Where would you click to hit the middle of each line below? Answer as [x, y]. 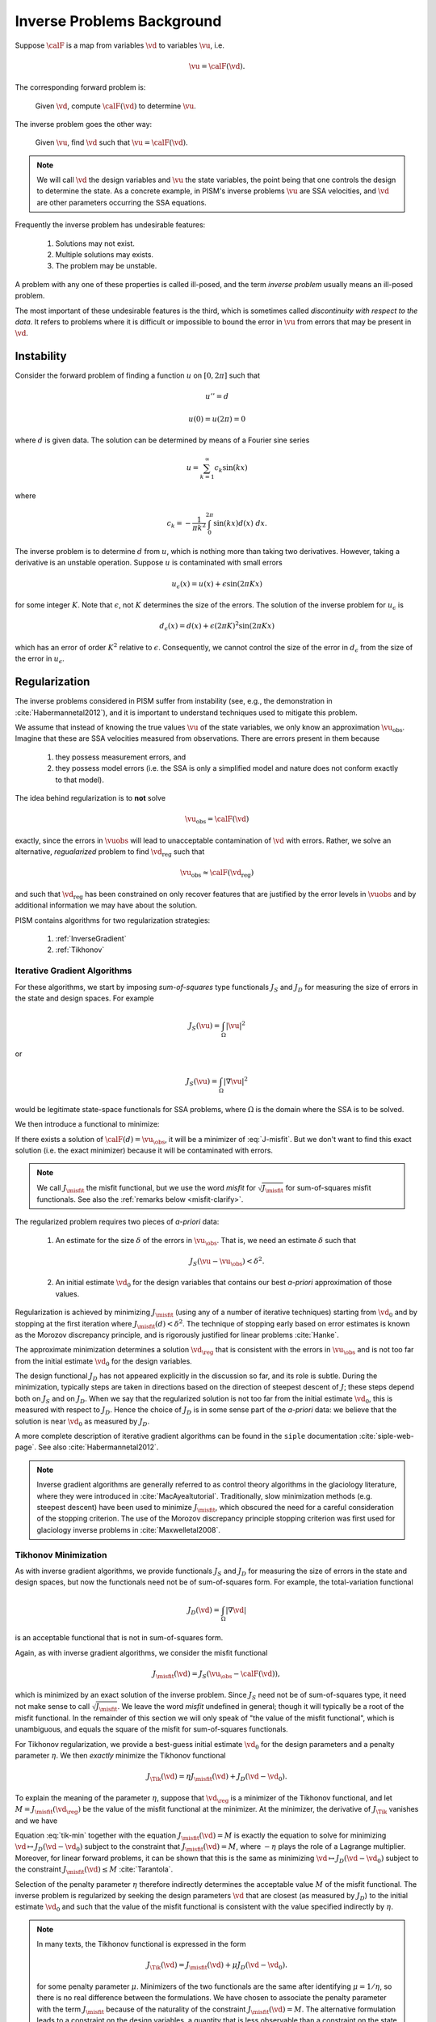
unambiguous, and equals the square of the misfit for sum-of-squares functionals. [151, 1729]
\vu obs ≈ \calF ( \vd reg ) [217, 874]
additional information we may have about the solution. [106, 905]
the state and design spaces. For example [84, 998]
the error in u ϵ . [40, 660]
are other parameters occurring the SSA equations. [122, 202]
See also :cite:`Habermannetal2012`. [98, 1447]
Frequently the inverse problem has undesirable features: [110, 225]
